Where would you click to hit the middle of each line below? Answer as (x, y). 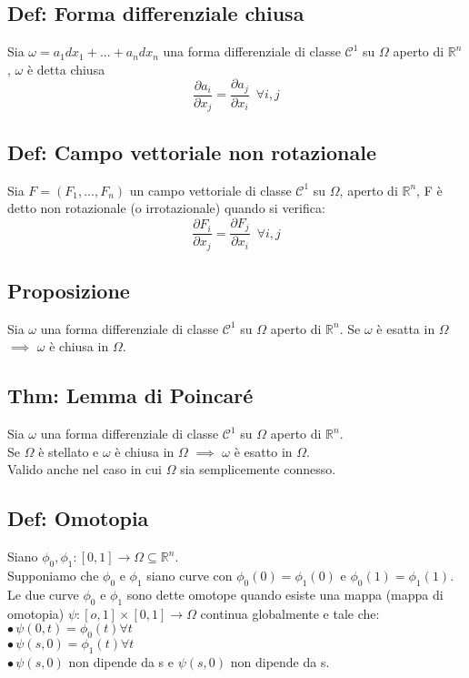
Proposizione (69, 291)
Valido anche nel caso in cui (85, 469)
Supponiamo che (53, 576)
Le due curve (43, 594)
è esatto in (263, 451)
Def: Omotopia (78, 518)
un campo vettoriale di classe (210, 190)
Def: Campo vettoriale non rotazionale (192, 152)
